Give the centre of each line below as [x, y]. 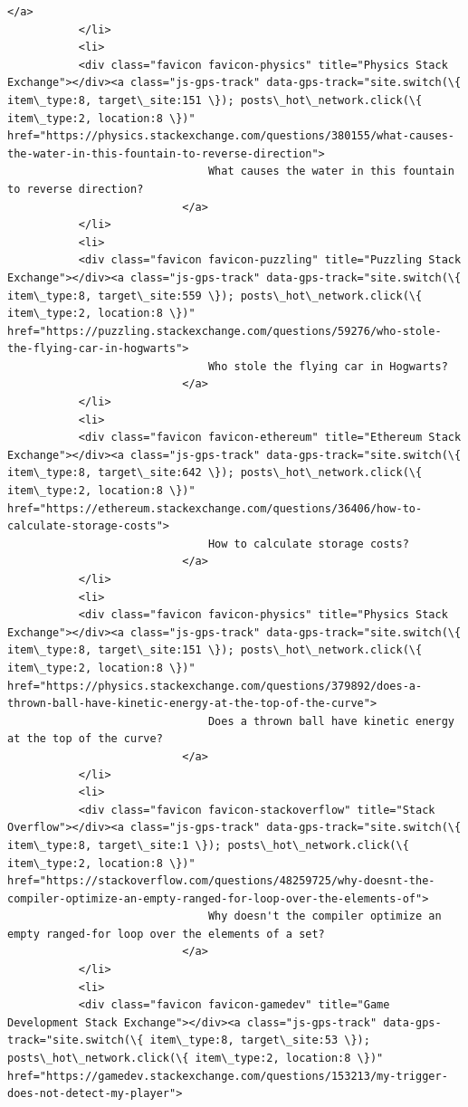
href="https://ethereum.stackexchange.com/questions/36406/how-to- [215, 508]
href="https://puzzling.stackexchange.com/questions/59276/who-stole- [224, 331]
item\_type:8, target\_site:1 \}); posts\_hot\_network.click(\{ [208, 845]
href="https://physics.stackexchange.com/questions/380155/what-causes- [231, 136]
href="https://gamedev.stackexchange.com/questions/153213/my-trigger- [228, 1076]
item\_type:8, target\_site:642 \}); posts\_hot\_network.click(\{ [215, 473]
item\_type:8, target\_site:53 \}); [260, 1040]
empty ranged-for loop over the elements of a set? [166, 934]
